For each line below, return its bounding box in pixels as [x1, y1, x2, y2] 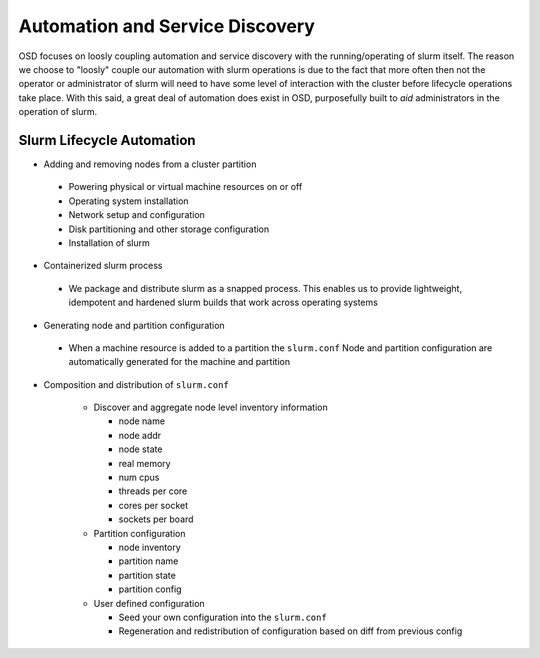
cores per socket [118, 499, 189, 511]
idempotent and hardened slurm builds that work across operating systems [68, 296, 379, 309]
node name [118, 415, 165, 427]
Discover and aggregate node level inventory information [93, 401, 329, 414]
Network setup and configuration [68, 209, 205, 221]
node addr [118, 429, 162, 441]
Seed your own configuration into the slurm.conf [118, 611, 327, 623]
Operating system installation [68, 195, 189, 207]
